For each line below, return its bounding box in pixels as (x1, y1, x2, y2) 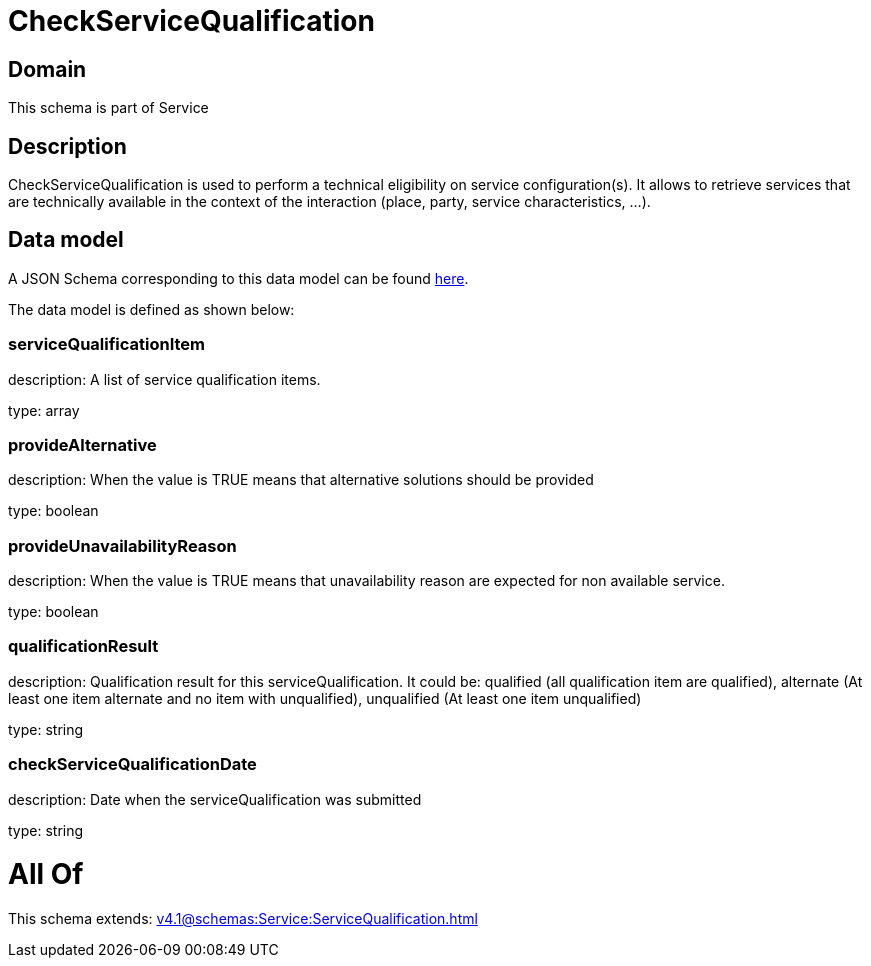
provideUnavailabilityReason (8, 535, 237, 556)
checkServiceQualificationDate (8, 754, 257, 775)
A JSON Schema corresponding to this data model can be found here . (8, 269, 469, 287)
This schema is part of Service (8, 99, 209, 117)
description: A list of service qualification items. (8, 370, 321, 388)
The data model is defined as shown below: (8, 300, 295, 318)
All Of (8, 857, 84, 892)
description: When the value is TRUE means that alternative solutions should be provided (8, 471, 594, 489)
